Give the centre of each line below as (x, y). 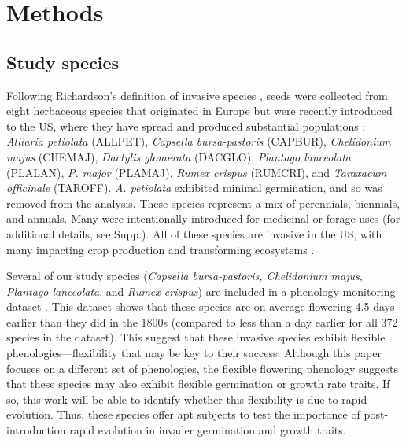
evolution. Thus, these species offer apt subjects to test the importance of (183, 414)
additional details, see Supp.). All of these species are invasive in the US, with (194, 233)
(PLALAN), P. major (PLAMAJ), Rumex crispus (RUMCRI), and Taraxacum (197, 172)
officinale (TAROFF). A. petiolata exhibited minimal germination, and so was (194, 188)
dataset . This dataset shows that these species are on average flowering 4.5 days (201, 306)
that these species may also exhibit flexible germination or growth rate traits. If (198, 384)
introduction (36, 430)
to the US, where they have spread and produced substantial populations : (186, 126)
